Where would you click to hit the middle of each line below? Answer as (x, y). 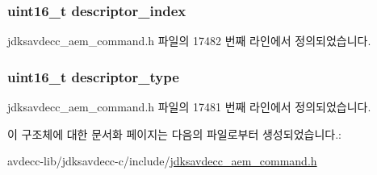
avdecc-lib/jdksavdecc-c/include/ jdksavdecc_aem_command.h (162, 161)
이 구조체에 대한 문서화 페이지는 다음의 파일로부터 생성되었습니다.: (174, 133)
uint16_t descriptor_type (93, 76)
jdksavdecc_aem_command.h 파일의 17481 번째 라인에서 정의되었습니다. (189, 107)
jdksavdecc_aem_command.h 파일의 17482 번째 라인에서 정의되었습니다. (189, 41)
